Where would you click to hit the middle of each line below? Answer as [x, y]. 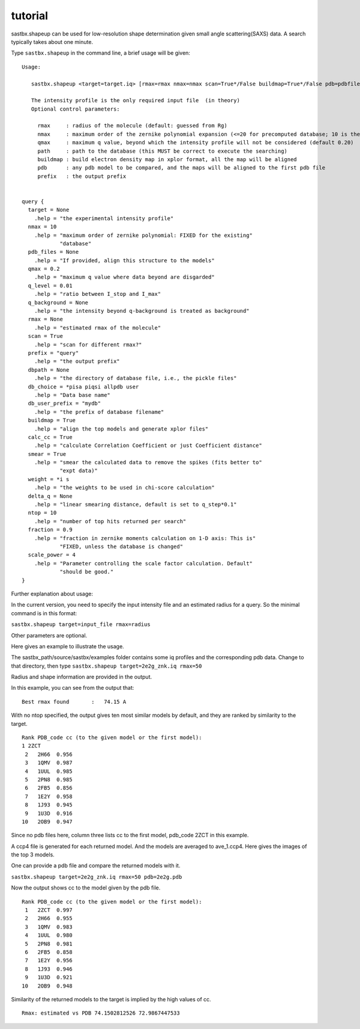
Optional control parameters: [75, 109]
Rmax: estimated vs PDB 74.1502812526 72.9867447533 [101, 1013]
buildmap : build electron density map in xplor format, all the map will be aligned [167, 160]
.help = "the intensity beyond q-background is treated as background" [142, 311]
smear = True [47, 454]
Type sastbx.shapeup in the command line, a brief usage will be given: [100, 53]
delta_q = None [50, 496]
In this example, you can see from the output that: [73, 688]
